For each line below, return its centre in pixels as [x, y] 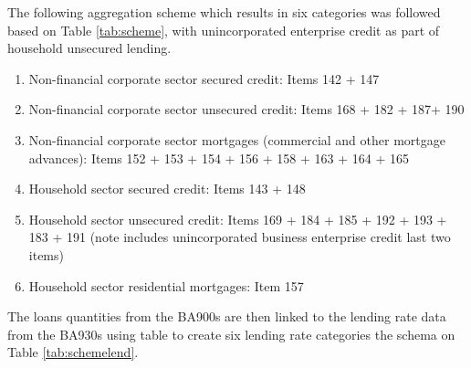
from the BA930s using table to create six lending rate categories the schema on [231, 334]
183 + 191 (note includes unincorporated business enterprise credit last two [240, 237]
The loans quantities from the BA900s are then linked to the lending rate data [227, 316]
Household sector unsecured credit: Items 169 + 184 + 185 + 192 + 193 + [238, 219]
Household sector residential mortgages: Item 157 [166, 285]
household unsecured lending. [89, 48]
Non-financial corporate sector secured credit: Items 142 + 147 [204, 78]
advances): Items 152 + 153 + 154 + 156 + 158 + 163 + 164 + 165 [219, 158]
